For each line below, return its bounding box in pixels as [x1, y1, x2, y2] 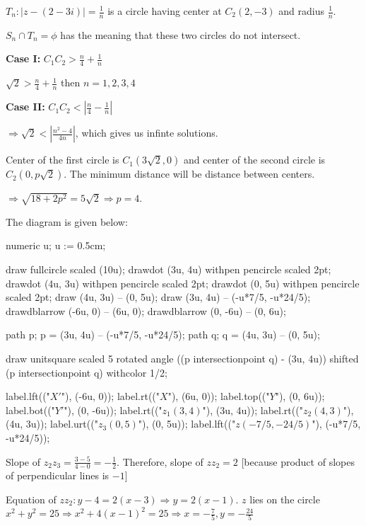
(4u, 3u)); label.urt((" [6, 416, 98, 431]
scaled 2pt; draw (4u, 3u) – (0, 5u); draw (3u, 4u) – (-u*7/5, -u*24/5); [6, 290, 311, 304]
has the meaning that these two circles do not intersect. [60, 27, 301, 42]
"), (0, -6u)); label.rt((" [64, 402, 163, 417]
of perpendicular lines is [6, 468, 110, 483]
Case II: [6, 99, 45, 114]
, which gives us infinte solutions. [75, 125, 218, 140]
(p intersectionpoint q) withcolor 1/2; [6, 365, 167, 379]
